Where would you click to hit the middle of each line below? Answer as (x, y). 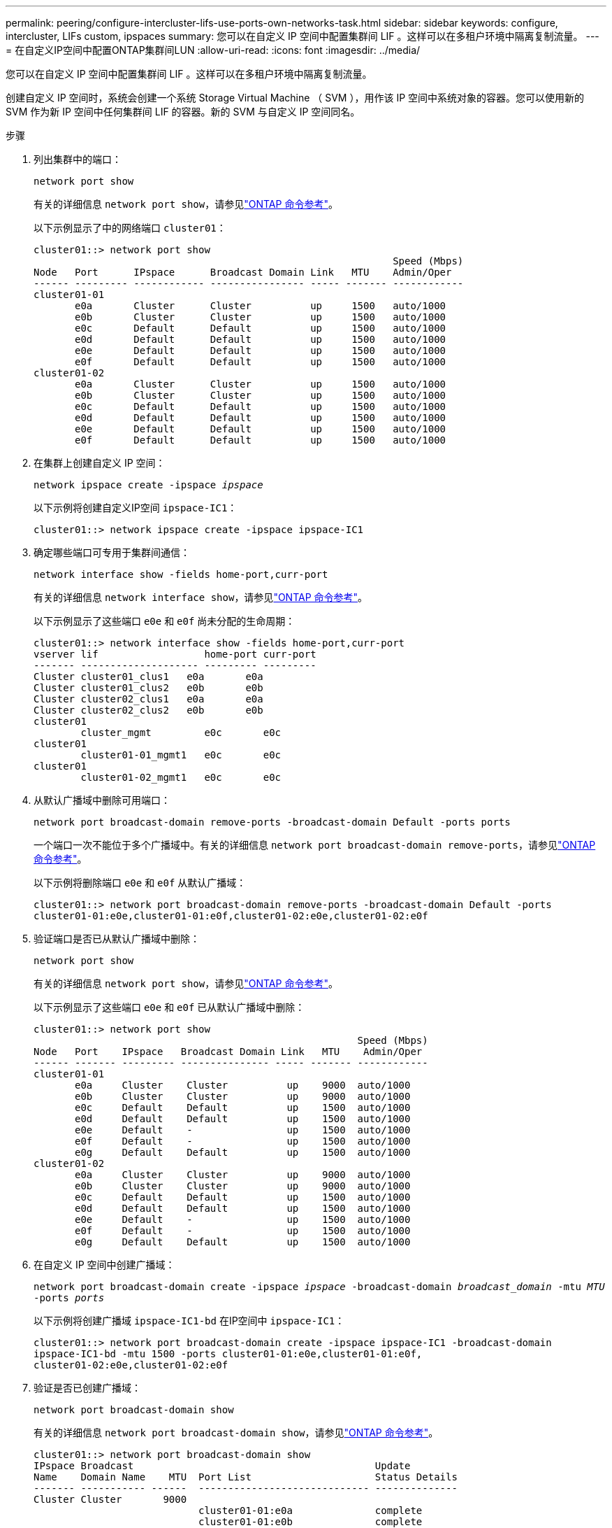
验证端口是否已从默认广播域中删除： (117, 939)
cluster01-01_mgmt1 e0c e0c (181, 755)
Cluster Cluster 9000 (110, 1499)
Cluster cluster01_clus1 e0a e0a (148, 677)
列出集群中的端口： (78, 159)
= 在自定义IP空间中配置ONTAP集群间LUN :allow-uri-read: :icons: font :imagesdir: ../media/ (213, 50)
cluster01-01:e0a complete (311, 1511)
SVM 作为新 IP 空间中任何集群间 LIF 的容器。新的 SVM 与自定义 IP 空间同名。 (183, 112)
